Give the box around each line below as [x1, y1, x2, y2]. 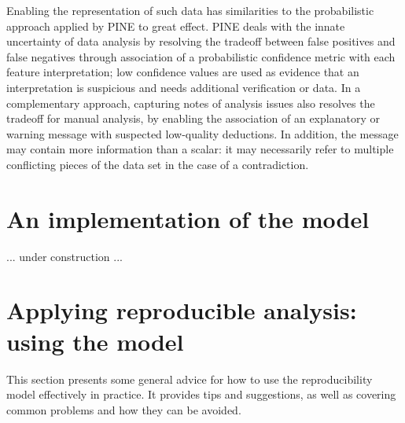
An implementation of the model [6, 202, 370, 234]
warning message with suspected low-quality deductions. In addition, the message [6, 125, 399, 142]
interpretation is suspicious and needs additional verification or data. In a [6, 79, 361, 95]
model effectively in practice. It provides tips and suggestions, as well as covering [6, 386, 396, 403]
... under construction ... [6, 248, 123, 264]
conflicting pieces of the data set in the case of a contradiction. [6, 156, 309, 172]
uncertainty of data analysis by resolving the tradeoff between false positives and [6, 33, 396, 50]
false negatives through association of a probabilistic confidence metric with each [6, 48, 396, 64]
